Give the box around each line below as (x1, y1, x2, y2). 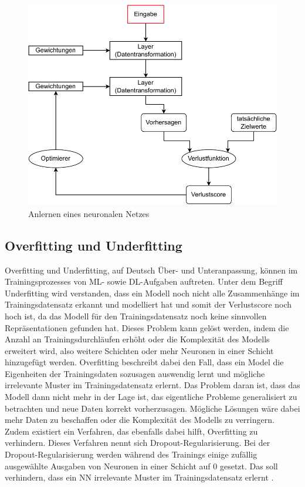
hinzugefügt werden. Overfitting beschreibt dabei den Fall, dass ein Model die (5, 356, 284, 368)
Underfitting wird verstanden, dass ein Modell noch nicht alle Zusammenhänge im (5, 286, 300, 299)
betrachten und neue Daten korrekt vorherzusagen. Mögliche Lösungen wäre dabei (5, 402, 300, 414)
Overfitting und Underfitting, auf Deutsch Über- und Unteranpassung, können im (5, 263, 298, 276)
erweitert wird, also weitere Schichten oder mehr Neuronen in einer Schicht (5, 344, 274, 356)
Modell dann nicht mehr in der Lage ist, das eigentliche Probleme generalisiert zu (5, 391, 297, 403)
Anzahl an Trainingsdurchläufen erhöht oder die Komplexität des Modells (5, 333, 270, 345)
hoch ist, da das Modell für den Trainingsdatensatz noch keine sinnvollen (5, 309, 267, 322)
